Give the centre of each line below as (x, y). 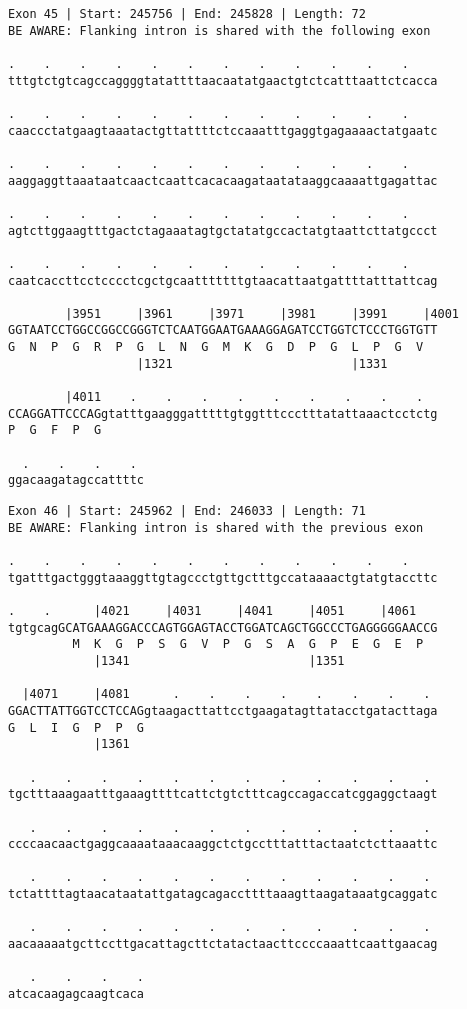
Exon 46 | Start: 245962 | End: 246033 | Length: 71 (187, 511)
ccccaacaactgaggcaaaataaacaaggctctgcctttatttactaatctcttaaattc (223, 844)
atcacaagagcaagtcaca (76, 994)
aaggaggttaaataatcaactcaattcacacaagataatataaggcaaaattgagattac (223, 180)
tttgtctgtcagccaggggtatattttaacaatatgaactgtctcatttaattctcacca (223, 80)
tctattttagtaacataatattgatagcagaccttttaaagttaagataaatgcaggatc (223, 894)
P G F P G (55, 430)
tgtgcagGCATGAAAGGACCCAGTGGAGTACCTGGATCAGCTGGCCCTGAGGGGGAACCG (223, 627)
